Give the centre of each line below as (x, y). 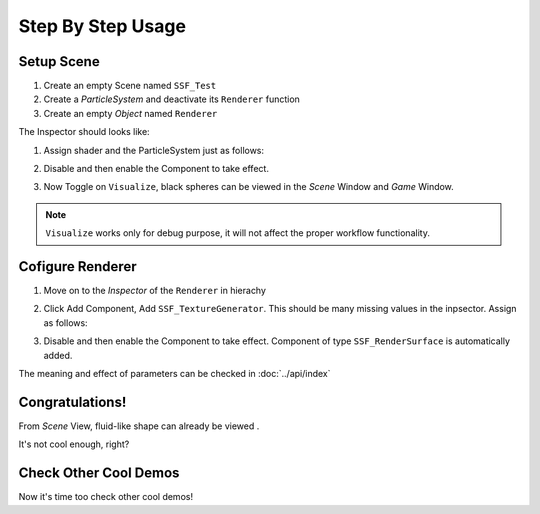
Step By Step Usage (102, 26)
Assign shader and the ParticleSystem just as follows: (154, 150)
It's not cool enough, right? (74, 444)
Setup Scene (59, 61)
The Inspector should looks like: (84, 132)
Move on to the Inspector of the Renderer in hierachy (155, 291)
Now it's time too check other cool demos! (106, 497)
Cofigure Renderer (77, 266)
